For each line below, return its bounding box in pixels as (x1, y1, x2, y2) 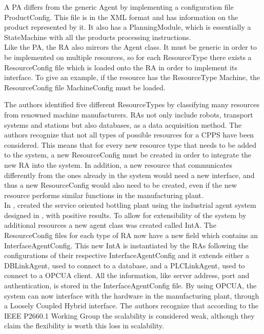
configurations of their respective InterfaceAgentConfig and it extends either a (4, 250, 249, 261)
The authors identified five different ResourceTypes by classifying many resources (4, 99, 259, 110)
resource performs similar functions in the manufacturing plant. (4, 189, 204, 200)
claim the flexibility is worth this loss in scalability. (4, 320, 164, 331)
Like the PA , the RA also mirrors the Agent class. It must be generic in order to (4, 42, 257, 52)
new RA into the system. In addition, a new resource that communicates (4, 159, 233, 170)
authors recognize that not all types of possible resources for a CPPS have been (4, 129, 254, 140)
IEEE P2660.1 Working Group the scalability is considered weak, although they (4, 310, 255, 321)
